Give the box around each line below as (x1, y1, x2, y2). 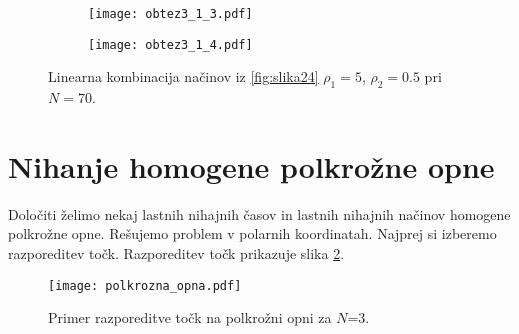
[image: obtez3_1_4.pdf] (88, 37, 253, 52)
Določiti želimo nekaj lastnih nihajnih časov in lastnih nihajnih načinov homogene (8, 203, 511, 224)
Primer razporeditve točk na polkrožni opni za (48, 307, 332, 328)
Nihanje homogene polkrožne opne (8, 145, 495, 186)
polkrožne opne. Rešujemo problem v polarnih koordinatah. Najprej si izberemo (8, 223, 497, 244)
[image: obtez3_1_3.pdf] (88, 7, 253, 21)
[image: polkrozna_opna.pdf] (48, 278, 242, 293)
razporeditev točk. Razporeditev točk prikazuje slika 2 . (8, 243, 345, 264)
